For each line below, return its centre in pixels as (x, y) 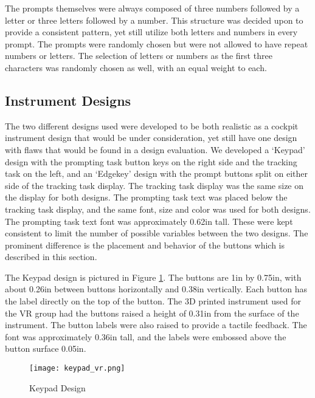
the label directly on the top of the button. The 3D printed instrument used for (153, 301)
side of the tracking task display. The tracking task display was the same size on (154, 185)
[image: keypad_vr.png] (77, 369)
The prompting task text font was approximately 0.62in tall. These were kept (149, 221)
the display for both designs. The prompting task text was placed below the (146, 197)
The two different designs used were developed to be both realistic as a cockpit (152, 125)
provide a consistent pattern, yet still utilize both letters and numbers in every (151, 32)
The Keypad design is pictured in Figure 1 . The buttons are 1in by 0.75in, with (153, 277)
